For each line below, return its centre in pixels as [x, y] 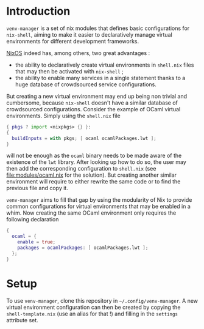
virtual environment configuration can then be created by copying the [93, 307]
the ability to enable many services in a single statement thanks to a [100, 78]
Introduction [38, 11]
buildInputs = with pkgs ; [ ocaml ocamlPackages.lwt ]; [84, 138]
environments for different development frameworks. [73, 41]
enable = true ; [37, 242]
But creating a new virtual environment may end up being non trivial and [97, 96]
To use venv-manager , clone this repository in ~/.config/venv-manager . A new [102, 300]
